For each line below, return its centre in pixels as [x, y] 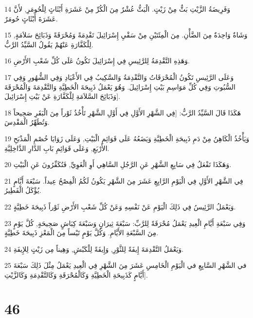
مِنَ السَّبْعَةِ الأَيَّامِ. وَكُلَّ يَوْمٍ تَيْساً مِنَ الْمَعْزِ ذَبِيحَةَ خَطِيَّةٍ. [81, 233]
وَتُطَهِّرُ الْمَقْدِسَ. [27, 122]
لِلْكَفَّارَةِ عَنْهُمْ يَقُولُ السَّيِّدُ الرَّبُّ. [49, 44]
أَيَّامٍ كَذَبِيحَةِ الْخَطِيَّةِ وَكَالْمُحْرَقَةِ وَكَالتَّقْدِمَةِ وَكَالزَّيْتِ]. [76, 274]
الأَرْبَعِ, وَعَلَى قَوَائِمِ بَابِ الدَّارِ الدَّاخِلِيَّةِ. [57, 148]
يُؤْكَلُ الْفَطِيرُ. [23, 190]
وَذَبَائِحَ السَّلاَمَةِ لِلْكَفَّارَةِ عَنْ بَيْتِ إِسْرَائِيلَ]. [63, 96]
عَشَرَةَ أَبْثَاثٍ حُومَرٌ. [31, 18]
